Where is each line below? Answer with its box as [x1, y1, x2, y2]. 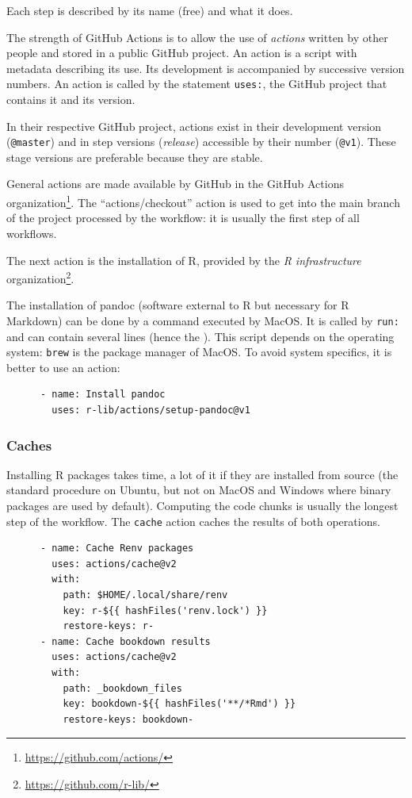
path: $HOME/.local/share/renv [63, 589, 228, 601]
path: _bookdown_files [63, 682, 182, 694]
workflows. [6, 224, 57, 241]
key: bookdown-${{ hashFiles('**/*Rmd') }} [63, 698, 296, 710]
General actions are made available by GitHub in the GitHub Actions [6, 175, 344, 192]
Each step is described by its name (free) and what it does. [6, 2, 293, 18]
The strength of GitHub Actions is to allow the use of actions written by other [6, 29, 388, 45]
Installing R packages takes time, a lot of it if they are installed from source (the [6, 466, 399, 482]
